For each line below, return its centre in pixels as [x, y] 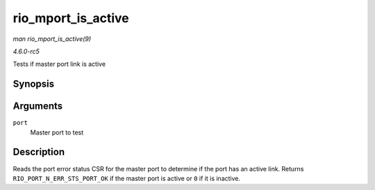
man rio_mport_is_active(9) [52, 39]
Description [39, 152]
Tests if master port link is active [59, 64]
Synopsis [34, 84]
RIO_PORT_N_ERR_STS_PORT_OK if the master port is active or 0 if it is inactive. [127, 178]
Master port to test [57, 132]
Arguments [38, 106]
